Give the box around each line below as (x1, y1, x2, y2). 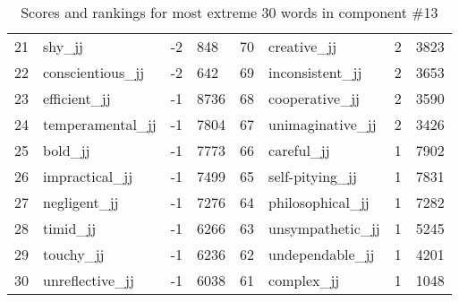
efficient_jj (43, 88, 111, 108)
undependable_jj (268, 244, 375, 264)
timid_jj (43, 218, 97, 238)
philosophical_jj (268, 192, 370, 212)
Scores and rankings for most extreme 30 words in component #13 (21, 2, 438, 22)
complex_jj (268, 270, 340, 290)
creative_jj (268, 36, 337, 56)
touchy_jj (43, 244, 105, 264)
